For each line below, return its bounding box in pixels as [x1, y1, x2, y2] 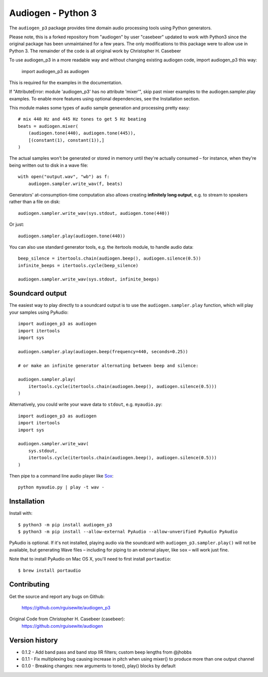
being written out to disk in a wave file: [9, 162, 88, 168]
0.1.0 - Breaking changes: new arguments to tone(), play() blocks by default [21, 663, 176, 669]
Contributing [9, 580, 50, 589]
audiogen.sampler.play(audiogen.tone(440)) [18, 233, 126, 239]
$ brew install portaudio [18, 568, 81, 573]
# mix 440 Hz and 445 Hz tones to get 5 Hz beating [18, 116, 146, 122]
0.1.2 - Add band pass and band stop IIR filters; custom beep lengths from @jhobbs [21, 649, 192, 655]
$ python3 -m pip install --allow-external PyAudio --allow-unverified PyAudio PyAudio [18, 529, 238, 535]
